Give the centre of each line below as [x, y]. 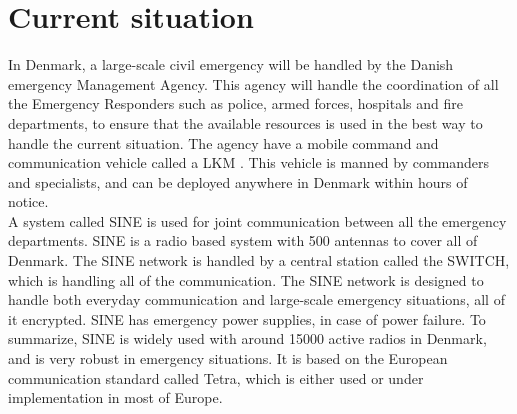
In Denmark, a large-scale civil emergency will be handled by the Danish [231, 64]
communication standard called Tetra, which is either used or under [216, 377]
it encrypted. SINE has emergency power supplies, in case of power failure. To [247, 318]
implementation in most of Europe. [115, 397]
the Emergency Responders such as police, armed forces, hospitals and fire [235, 103]
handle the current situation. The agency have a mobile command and [223, 142]
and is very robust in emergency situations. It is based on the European [228, 358]
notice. [28, 201]
